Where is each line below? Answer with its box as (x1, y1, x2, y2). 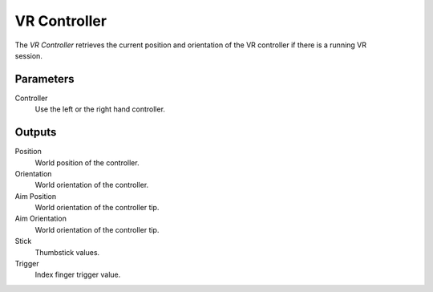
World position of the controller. (34, 157, 140, 168)
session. (14, 51, 43, 60)
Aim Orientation (14, 213, 67, 224)
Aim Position (14, 191, 57, 201)
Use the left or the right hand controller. (34, 104, 166, 114)
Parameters (14, 72, 75, 86)
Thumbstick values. (34, 247, 100, 257)
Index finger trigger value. (34, 270, 121, 280)
